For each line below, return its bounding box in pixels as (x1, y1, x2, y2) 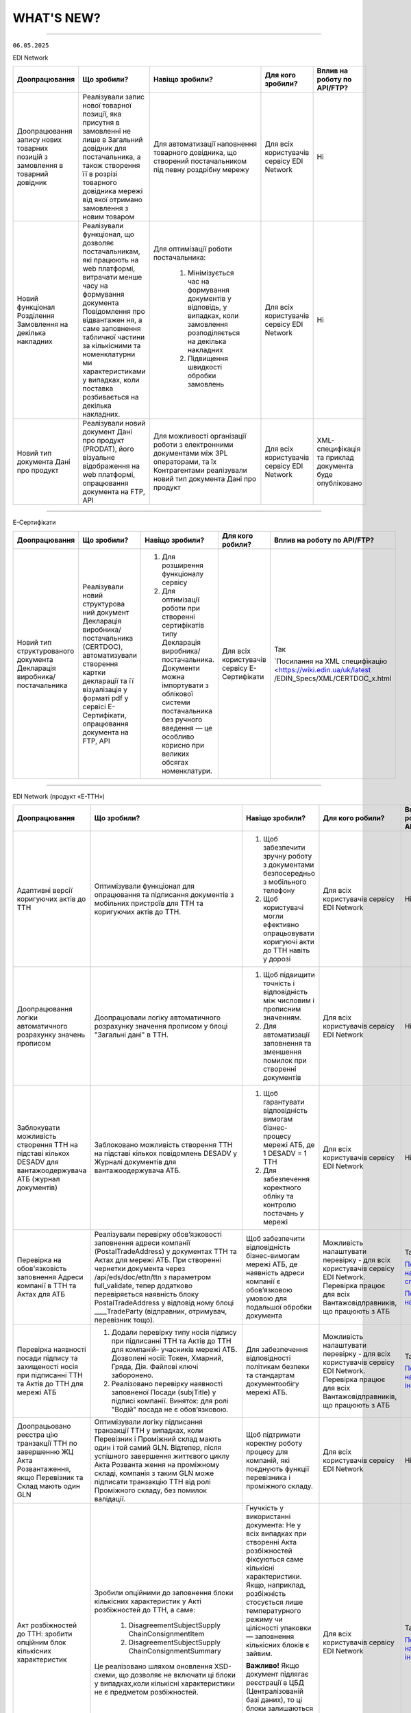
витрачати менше (82, 273, 142, 282)
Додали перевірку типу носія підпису (111, 1328, 237, 1338)
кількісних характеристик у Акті (94, 1597, 202, 1606)
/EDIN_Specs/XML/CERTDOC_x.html (274, 674, 392, 683)
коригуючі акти (262, 937, 314, 947)
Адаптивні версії (16, 886, 73, 896)
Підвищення (187, 354, 229, 363)
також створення (82, 161, 140, 171)
